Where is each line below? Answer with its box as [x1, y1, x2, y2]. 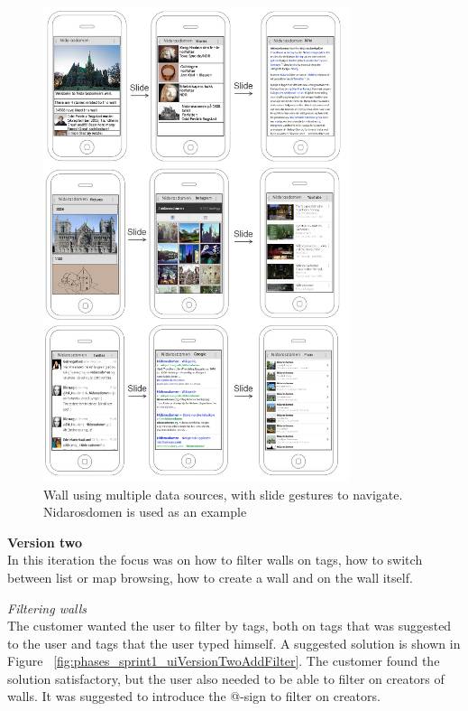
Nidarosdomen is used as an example [43, 502, 247, 521]
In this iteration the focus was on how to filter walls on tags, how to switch [7, 550, 423, 569]
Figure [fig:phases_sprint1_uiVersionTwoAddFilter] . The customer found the [7, 651, 440, 670]
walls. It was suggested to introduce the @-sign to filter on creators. [7, 687, 381, 706]
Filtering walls [7, 598, 87, 617]
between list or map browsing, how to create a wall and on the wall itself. [7, 567, 413, 586]
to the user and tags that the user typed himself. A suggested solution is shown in [7, 633, 461, 652]
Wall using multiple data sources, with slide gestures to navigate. [43, 484, 403, 503]
